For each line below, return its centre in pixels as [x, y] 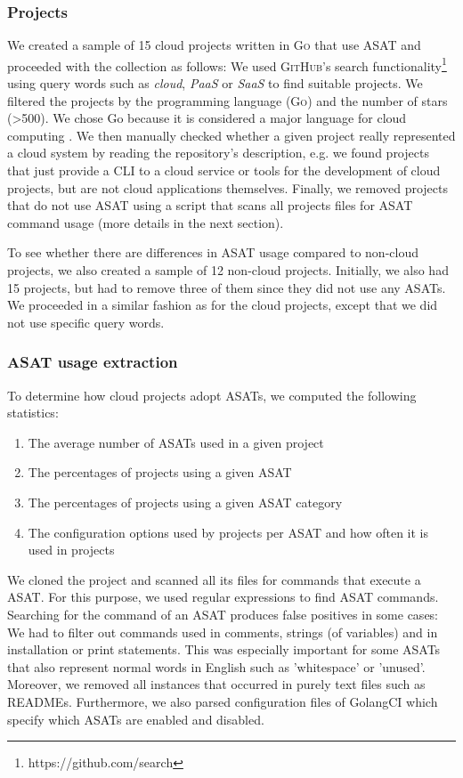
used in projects [71, 550]
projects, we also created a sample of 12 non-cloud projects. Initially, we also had [228, 270]
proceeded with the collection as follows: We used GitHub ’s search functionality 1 [227, 64]
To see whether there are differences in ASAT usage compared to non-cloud [213, 252]
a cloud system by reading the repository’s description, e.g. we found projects [218, 153]
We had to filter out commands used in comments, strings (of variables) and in [223, 632]
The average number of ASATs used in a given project [176, 442]
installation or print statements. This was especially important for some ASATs [224, 649]
